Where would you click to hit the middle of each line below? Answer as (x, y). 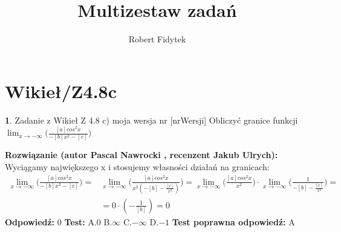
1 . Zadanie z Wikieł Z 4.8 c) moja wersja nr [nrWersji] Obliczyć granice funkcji (151, 120)
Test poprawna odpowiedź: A (233, 221)
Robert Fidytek (157, 39)
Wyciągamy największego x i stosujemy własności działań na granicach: (137, 167)
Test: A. (80, 221)
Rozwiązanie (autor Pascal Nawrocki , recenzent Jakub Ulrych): (141, 155)
